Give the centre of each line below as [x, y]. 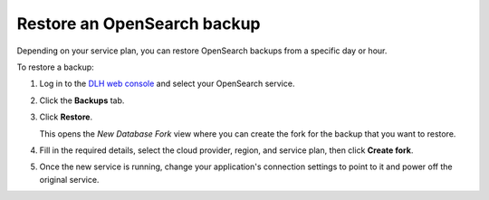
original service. [69, 179]
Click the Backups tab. [82, 100]
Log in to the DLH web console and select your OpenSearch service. [167, 84]
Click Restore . [66, 117]
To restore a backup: [55, 67]
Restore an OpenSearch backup [139, 24]
